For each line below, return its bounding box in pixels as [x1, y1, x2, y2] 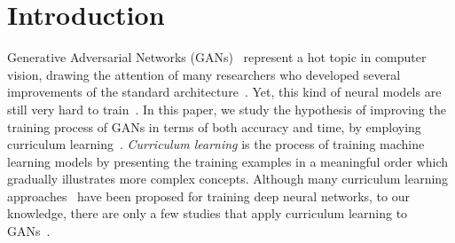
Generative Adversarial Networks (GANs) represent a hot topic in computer [7, 48, 427, 67]
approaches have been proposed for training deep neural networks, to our [7, 186, 410, 205]
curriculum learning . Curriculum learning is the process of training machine [7, 135, 425, 153]
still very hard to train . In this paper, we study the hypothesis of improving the [7, 99, 446, 118]
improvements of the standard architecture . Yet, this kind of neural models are [7, 82, 442, 101]
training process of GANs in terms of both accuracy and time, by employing [7, 117, 421, 136]
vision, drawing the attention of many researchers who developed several [7, 65, 401, 83]
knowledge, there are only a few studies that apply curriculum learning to [7, 204, 408, 223]
